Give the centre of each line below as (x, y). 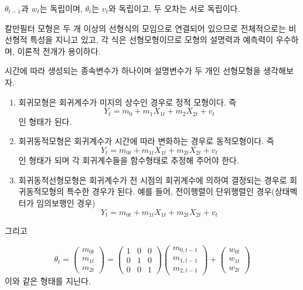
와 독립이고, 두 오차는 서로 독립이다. (174, 8)
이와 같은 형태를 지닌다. (48, 281)
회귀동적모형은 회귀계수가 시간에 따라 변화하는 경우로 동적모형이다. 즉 (146, 141)
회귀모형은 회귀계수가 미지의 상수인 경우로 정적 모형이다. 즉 (127, 102)
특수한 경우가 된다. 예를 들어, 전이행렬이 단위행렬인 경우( (171, 191)
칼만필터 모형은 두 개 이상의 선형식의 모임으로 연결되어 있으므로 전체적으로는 (145, 28)
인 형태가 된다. (45, 121)
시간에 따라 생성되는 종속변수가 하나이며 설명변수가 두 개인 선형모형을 (133, 71)
